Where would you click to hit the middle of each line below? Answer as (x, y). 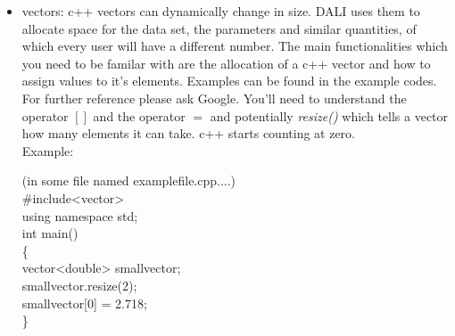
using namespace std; (80, 215)
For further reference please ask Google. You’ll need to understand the (214, 98)
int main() (50, 233)
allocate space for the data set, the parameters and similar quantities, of (219, 28)
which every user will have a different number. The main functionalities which (235, 46)
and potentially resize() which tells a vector (329, 115)
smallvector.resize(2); (79, 285)
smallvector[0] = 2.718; (84, 303)
